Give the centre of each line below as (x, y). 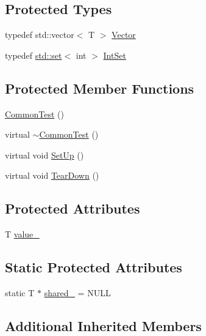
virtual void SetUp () (44, 155)
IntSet (115, 55)
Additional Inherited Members (103, 325)
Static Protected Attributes (94, 267)
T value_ (22, 234)
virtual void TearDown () (52, 175)
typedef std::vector (40, 35)
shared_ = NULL (77, 292)
